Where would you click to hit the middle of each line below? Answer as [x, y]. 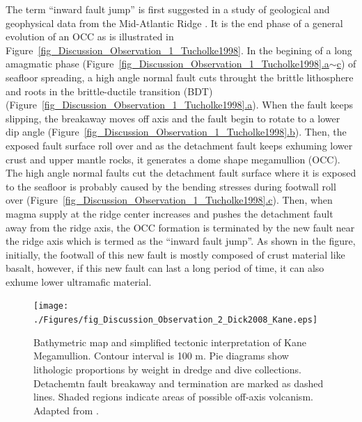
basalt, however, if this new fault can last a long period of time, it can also [165, 268]
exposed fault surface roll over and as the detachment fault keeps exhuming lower [179, 145]
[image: [51, 306]
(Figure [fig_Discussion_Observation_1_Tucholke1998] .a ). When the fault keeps [180, 105]
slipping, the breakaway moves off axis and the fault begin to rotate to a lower [173, 118]
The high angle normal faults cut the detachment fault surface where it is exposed [181, 173]
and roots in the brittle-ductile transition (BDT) [109, 91]
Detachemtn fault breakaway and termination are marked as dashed [179, 383]
